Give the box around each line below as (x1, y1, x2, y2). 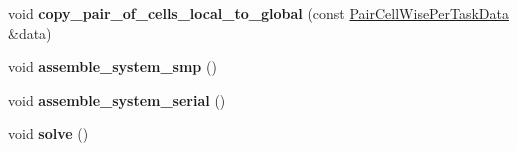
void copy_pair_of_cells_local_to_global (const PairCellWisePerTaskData (8, 3, 509, 23)
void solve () (8, 123, 89, 144)
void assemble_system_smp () (8, 56, 217, 77)
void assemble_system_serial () (8, 89, 226, 110)
